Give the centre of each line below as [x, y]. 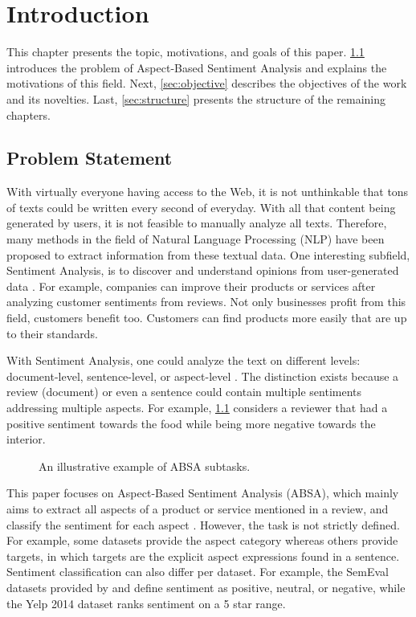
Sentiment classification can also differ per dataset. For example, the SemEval [198, 572]
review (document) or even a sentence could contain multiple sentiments [184, 392]
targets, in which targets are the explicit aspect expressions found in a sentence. [203, 556]
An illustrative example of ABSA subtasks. [145, 466]
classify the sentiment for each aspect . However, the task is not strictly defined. [203, 524]
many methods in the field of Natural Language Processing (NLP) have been [196, 239]
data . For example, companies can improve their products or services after [191, 286]
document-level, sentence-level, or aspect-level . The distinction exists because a [203, 376]
